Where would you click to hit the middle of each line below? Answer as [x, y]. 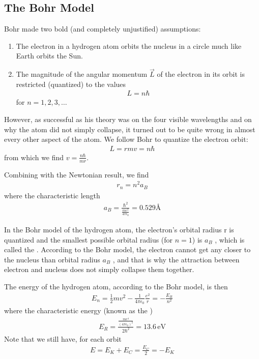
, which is [230, 239]
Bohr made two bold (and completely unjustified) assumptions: [103, 29]
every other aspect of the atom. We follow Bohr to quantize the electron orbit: [126, 139]
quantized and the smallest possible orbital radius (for [89, 239]
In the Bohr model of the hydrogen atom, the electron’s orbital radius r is [119, 230]
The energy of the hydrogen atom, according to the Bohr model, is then [116, 286]
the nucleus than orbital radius [52, 259]
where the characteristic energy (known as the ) [78, 310]
